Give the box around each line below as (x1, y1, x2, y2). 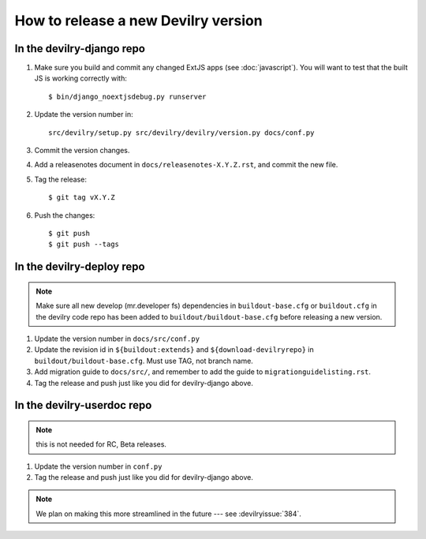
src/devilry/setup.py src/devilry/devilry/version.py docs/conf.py (48, 128, 315, 137)
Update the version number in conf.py (34, 462, 163, 471)
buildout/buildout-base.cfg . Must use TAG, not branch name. (34, 356, 254, 365)
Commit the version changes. (34, 146, 130, 155)
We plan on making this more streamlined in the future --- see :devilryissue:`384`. (35, 509, 301, 518)
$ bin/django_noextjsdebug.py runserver (48, 92, 207, 101)
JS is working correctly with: (34, 73, 128, 83)
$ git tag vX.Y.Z (48, 193, 115, 202)
